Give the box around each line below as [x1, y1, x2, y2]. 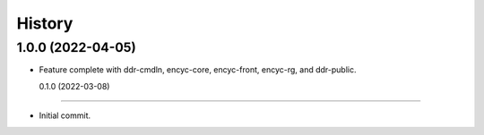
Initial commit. [39, 110, 91, 121]
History [16, 13, 73, 33]
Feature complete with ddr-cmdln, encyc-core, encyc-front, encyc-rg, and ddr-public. [39, 64, 357, 75]
